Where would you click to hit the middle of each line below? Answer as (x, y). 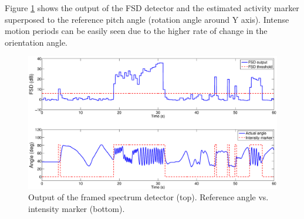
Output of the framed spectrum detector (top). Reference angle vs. (148, 197)
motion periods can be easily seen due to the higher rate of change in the (136, 31)
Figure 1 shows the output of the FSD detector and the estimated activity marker (152, 8)
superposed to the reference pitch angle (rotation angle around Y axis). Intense (147, 19)
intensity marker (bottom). (77, 209)
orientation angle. (36, 42)
